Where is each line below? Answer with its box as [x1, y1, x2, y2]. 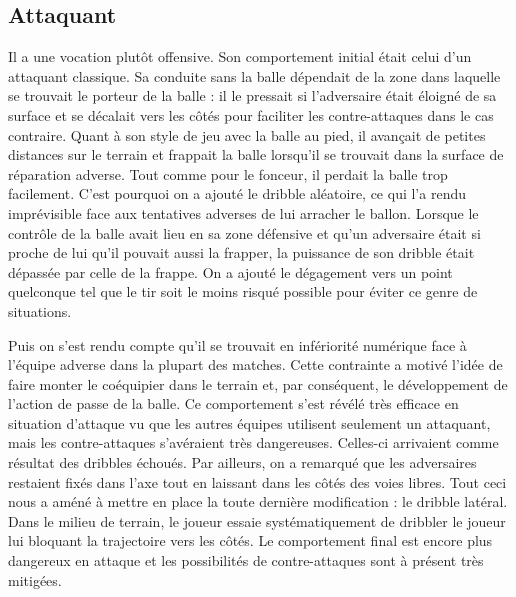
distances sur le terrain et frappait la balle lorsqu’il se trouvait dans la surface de [8, 144, 504, 165]
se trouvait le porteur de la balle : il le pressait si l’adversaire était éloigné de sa [8, 85, 497, 106]
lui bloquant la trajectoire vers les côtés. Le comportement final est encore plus [8, 530, 493, 551]
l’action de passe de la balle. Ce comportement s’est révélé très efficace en [8, 393, 459, 414]
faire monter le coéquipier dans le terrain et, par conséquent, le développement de [8, 373, 508, 394]
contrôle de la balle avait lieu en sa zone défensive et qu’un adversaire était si [8, 222, 481, 243]
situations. [8, 300, 72, 321]
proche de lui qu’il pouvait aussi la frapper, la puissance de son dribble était [8, 242, 475, 263]
